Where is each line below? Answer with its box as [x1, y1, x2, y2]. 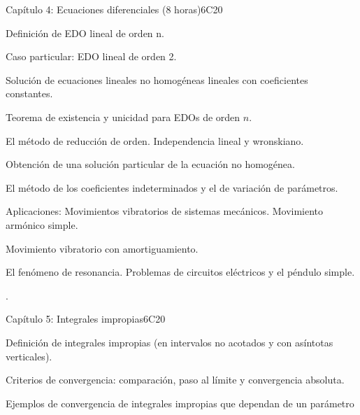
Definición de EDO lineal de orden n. [6, 25, 164, 40]
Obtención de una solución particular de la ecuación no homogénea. [6, 157, 295, 171]
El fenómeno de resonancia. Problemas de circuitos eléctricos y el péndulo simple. [6, 265, 355, 279]
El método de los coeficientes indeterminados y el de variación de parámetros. [6, 180, 338, 195]
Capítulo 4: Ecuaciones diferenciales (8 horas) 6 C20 [6, 2, 223, 16]
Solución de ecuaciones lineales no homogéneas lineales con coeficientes [6, 72, 308, 87]
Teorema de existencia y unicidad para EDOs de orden [6, 109, 240, 124]
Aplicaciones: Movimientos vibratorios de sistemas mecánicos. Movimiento [6, 204, 324, 218]
